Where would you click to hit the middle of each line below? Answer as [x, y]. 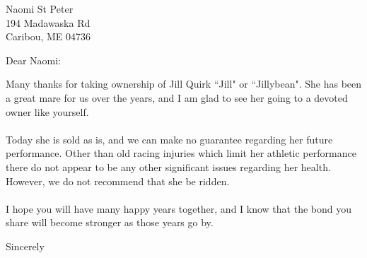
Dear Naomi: [34, 60]
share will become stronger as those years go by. [110, 222]
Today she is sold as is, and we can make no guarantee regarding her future [169, 139]
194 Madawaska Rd [48, 22]
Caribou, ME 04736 [48, 36]
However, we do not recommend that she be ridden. [118, 181]
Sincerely [25, 246]
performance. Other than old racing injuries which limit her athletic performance [181, 153]
